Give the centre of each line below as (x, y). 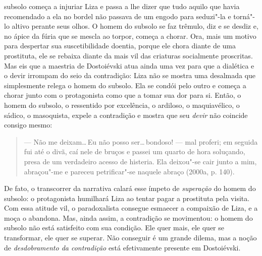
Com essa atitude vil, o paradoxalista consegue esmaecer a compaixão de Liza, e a (131, 208)
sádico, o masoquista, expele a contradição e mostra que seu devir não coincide (126, 115)
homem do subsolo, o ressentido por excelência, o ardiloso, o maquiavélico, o (122, 105)
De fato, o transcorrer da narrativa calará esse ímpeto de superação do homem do (130, 188)
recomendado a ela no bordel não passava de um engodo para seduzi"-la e (118, 16)
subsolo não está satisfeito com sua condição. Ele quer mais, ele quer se (114, 228)
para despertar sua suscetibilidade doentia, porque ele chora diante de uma (120, 46)
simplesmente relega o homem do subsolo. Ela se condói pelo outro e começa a (125, 85)
